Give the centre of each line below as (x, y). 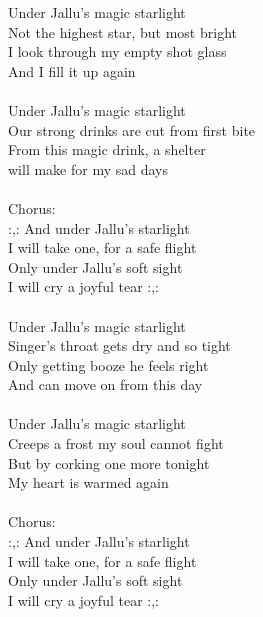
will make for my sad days (88, 168)
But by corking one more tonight (109, 462)
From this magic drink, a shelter (107, 149)
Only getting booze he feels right (108, 364)
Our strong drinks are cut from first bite (132, 129)
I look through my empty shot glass (117, 51)
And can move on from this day (105, 384)
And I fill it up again (72, 70)
